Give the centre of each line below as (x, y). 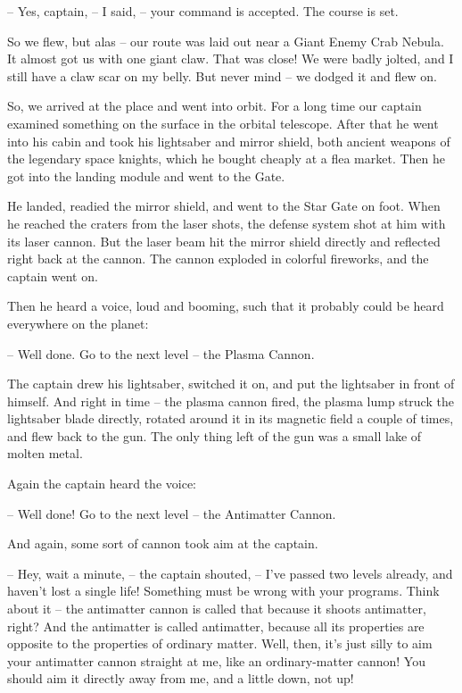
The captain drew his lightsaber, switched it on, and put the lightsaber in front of (231, 384)
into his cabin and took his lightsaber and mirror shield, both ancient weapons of (229, 141)
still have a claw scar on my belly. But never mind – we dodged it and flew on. (222, 75)
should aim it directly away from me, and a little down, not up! (181, 678)
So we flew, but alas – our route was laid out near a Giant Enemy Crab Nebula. (226, 41)
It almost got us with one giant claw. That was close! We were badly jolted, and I (231, 58)
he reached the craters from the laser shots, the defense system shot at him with (227, 223)
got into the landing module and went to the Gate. (146, 175)
